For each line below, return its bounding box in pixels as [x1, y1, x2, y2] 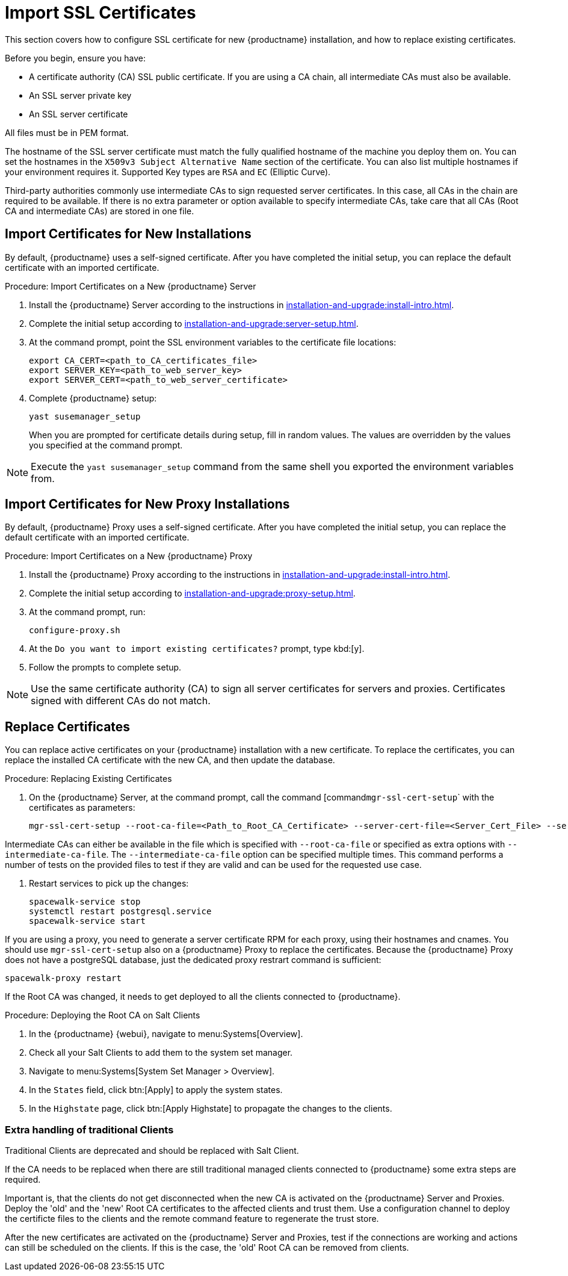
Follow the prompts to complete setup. [29, 662, 182, 673]
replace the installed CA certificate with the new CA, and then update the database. [5, 755, 335, 766]
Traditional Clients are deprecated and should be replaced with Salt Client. [5, 1145, 299, 1156]
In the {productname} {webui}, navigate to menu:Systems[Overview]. [29, 1029, 303, 1039]
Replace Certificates [5, 719, 131, 734]
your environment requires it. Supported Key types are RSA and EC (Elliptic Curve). [5, 166, 331, 177]
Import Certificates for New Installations [5, 226, 252, 242]
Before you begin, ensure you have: [5, 52, 146, 63]
